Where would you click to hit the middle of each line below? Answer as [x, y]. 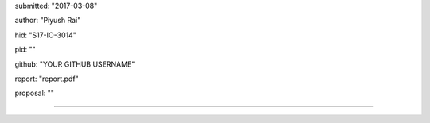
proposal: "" [35, 93]
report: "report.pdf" [47, 79]
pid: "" [25, 50]
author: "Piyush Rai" [48, 21]
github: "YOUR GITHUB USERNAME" [75, 64]
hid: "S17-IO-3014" [46, 35]
